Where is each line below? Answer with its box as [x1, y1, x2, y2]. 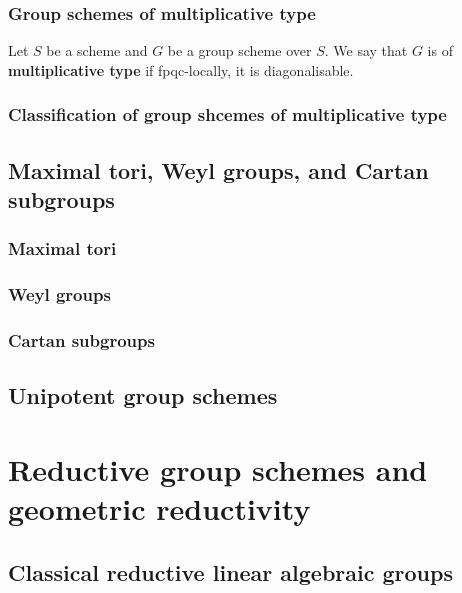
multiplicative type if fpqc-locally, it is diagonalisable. [8, 59, 354, 80]
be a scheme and [46, 40, 148, 61]
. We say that [324, 40, 408, 61]
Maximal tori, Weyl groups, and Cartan [8, 154, 429, 185]
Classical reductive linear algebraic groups [8, 556, 453, 587]
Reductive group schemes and [8, 448, 428, 489]
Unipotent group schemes [8, 380, 278, 411]
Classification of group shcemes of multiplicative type [8, 102, 447, 127]
